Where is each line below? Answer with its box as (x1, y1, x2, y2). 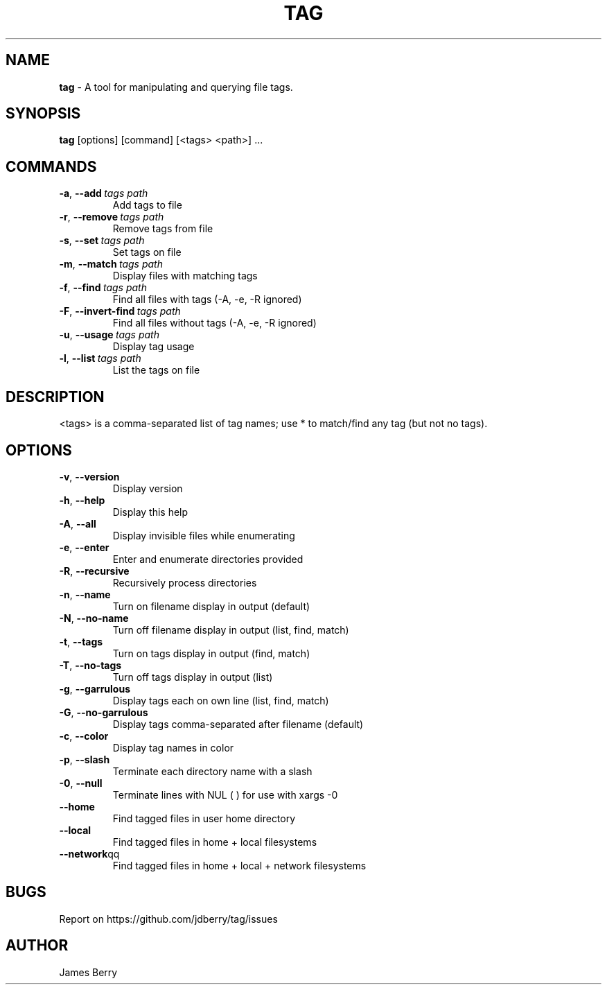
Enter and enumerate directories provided (112, 553, 303, 565)
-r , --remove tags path (59, 211, 164, 223)
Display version (112, 482, 183, 494)
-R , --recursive (59, 564, 130, 577)
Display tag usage (112, 340, 195, 353)
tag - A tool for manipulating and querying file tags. (59, 80, 293, 93)
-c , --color (59, 729, 109, 742)
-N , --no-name (59, 611, 129, 624)
